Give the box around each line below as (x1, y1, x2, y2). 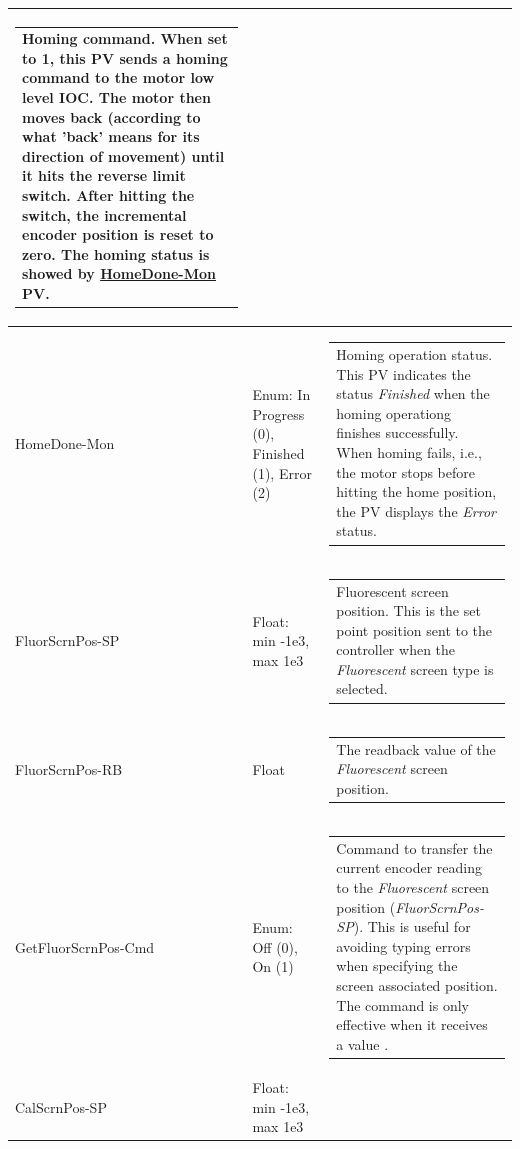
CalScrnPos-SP (15, 1096, 107, 1117)
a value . (336, 1033, 389, 1054)
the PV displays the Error (336, 500, 496, 521)
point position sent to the (336, 619, 493, 640)
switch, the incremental (22, 204, 187, 225)
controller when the (336, 639, 456, 660)
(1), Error (252, 462, 312, 483)
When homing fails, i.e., (336, 442, 482, 463)
